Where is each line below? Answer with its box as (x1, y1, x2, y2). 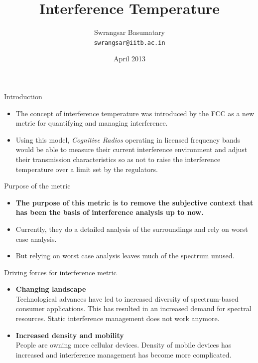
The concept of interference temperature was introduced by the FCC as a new (15, 108, 255, 118)
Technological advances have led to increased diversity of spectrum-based (15, 293, 239, 304)
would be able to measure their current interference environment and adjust (15, 144, 248, 155)
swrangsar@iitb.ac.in (94, 39, 165, 46)
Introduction (4, 91, 42, 101)
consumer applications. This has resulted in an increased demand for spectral (15, 303, 252, 314)
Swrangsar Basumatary (94, 27, 165, 37)
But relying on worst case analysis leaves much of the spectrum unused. (15, 250, 235, 261)
